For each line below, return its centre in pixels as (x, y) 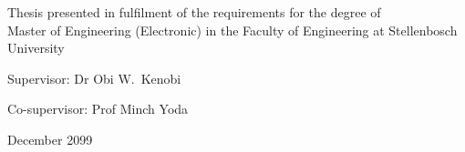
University (36, 48)
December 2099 (50, 139)
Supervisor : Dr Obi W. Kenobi (94, 78)
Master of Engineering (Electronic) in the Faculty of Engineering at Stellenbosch (232, 30)
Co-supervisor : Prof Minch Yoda (98, 109)
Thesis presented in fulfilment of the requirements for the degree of (194, 12)
